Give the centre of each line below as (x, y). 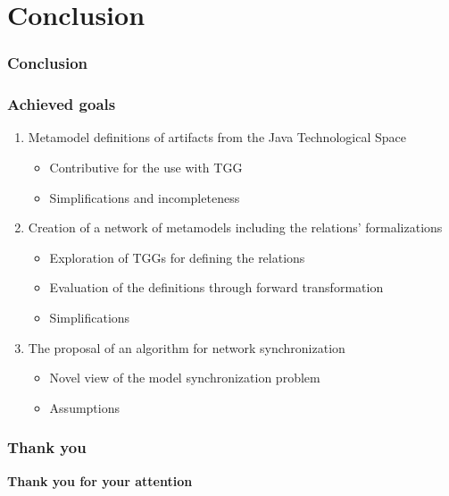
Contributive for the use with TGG (146, 168)
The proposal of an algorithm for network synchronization (187, 347)
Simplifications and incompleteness (145, 197)
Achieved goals (62, 104)
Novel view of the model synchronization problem (185, 378)
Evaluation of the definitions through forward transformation (216, 287)
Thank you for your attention (100, 480)
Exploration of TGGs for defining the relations (177, 257)
